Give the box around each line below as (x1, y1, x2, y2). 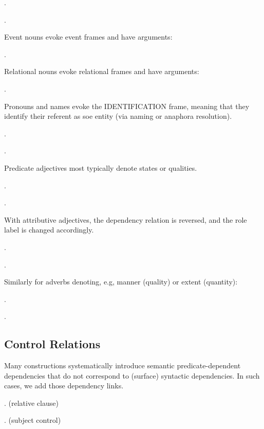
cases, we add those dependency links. (4, 380, 124, 391)
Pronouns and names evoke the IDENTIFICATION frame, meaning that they (4, 100, 250, 111)
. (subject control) (4, 415, 61, 425)
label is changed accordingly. (4, 224, 94, 235)
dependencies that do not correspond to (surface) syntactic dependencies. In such (4, 370, 260, 381)
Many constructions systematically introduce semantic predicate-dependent (4, 360, 241, 371)
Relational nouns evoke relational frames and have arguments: (4, 66, 199, 77)
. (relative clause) (4, 397, 59, 408)
